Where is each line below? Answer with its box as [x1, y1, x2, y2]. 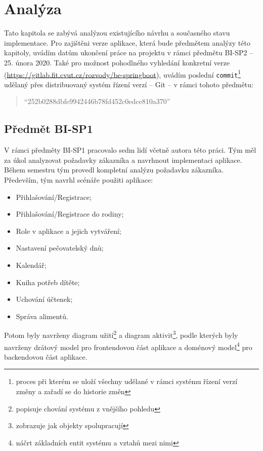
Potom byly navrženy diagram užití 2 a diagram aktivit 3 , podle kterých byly [4, 328, 238, 340]
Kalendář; [16, 259, 47, 270]
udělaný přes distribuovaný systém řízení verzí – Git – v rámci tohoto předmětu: [4, 79, 253, 89]
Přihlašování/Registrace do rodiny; [16, 209, 124, 219]
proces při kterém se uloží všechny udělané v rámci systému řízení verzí [16, 376, 238, 387]
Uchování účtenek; [16, 294, 73, 304]
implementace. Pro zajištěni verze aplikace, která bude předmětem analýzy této [4, 37, 250, 48]
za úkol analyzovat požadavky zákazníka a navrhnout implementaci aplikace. [4, 154, 242, 165]
